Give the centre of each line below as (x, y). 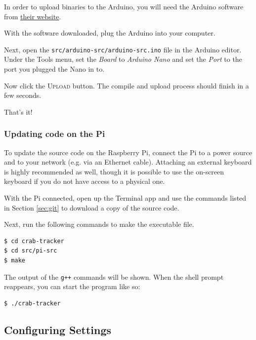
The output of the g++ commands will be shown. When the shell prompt (114, 276)
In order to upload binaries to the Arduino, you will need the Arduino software (124, 6)
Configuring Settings (58, 329)
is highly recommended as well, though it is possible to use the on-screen (114, 171)
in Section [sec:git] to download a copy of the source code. (92, 207)
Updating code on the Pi (55, 134)
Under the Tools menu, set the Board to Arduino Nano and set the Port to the (123, 59)
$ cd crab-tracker (34, 241)
